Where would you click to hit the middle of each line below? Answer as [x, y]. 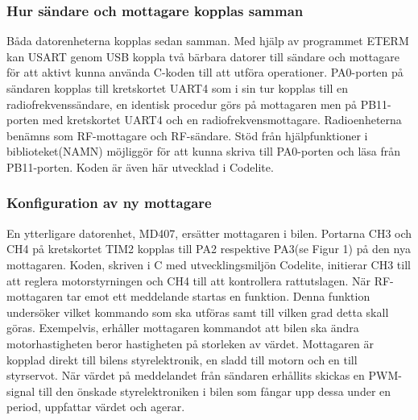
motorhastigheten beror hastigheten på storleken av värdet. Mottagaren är [190, 343]
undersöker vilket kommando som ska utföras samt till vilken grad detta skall [198, 312]
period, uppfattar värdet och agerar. [96, 407]
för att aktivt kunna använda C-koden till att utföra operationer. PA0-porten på [205, 72]
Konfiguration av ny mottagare [109, 203]
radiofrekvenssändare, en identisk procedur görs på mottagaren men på [182, 104]
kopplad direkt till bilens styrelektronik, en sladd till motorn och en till [182, 359]
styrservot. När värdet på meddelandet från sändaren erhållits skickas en [186, 375]
